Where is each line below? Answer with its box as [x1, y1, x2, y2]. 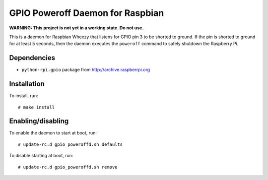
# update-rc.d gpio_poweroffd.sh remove [18, 164, 118, 170]
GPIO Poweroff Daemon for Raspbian [9, 7, 164, 18]
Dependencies [9, 54, 56, 62]
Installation [9, 80, 45, 88]
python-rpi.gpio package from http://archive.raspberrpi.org [21, 67, 150, 73]
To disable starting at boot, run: [9, 153, 73, 159]
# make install [18, 104, 55, 110]
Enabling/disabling [9, 117, 69, 125]
